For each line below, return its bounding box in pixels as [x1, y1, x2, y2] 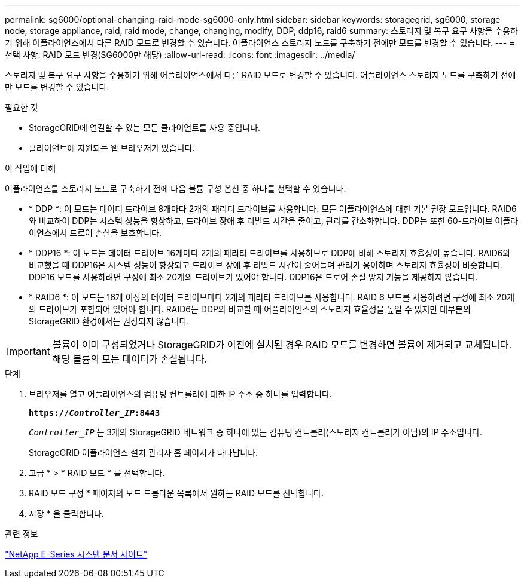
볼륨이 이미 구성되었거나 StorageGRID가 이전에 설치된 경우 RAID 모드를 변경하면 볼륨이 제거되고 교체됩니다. [52, 339, 512, 351]
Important [7, 345, 50, 357]
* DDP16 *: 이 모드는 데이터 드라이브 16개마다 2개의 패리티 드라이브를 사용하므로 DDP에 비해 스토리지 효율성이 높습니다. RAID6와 [29, 248, 511, 258]
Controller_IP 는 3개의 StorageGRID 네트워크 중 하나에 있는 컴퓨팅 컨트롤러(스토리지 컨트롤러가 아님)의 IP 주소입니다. [29, 427, 482, 437]
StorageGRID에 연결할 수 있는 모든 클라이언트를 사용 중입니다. [29, 122, 261, 133]
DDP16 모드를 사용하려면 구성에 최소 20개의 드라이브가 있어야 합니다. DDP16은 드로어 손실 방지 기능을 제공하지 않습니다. [29, 272, 479, 282]
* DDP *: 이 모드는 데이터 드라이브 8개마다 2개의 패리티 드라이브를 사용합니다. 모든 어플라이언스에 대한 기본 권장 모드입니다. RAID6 [29, 204, 517, 214]
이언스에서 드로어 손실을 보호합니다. [29, 228, 162, 238]
